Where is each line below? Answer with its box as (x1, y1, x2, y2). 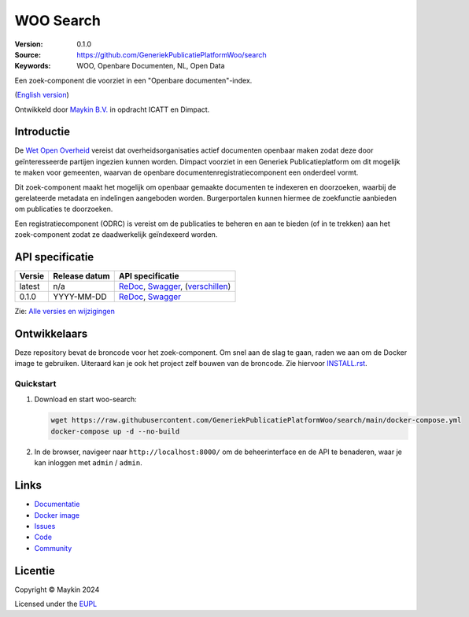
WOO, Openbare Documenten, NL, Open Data (76, 61, 225, 71)
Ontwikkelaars (14, 327, 88, 340)
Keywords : (14, 61, 51, 71)
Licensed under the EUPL (14, 599, 98, 608)
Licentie (14, 563, 55, 578)
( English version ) (14, 91, 70, 100)
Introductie (14, 125, 71, 139)
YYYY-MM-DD (53, 291, 107, 302)
